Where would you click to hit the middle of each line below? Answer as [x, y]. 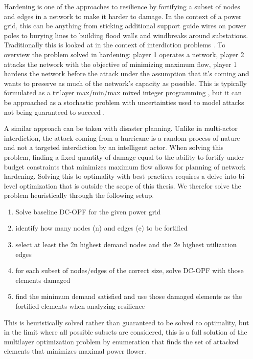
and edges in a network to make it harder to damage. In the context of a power [123, 16]
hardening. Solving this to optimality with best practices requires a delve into [120, 176]
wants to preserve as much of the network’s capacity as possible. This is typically [126, 83]
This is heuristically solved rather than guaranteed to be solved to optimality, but [126, 322]
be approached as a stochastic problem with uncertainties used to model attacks [124, 102]
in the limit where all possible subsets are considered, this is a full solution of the [126, 332]
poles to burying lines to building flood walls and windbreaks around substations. [126, 35]
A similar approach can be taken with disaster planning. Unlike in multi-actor [121, 128]
